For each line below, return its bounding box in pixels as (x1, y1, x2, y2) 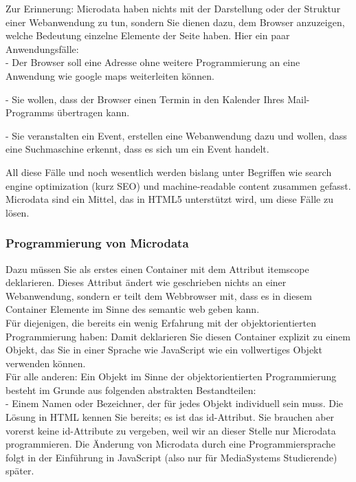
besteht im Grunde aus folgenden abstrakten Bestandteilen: (5, 382, 256, 397)
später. (5, 463, 34, 478)
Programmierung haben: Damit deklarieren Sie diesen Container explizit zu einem (5, 329, 351, 343)
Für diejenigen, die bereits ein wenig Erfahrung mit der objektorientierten (5, 315, 317, 329)
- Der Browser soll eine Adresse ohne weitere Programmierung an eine (5, 55, 300, 69)
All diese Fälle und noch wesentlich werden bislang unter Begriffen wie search (5, 164, 332, 179)
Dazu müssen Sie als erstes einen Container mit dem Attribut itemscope (5, 261, 309, 276)
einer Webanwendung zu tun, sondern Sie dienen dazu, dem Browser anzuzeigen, (5, 14, 345, 29)
